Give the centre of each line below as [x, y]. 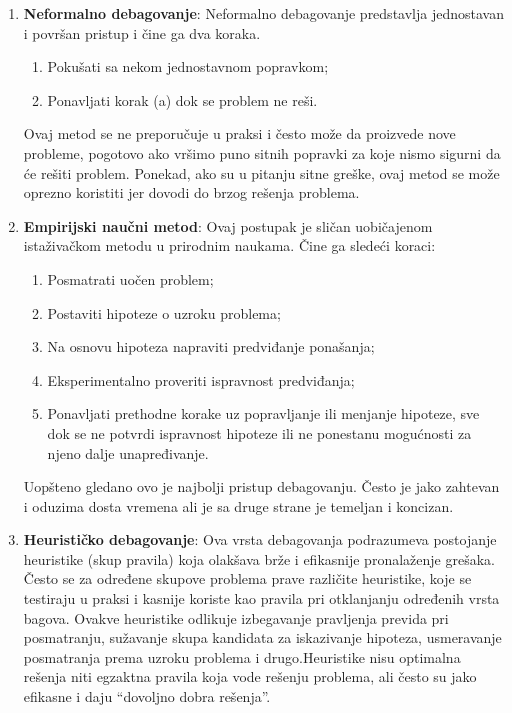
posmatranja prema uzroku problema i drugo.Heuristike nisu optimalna [242, 656]
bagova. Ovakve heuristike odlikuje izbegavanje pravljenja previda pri [236, 617]
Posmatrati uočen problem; [130, 278]
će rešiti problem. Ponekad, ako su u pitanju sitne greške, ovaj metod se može [261, 172]
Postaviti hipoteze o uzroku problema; [164, 312]
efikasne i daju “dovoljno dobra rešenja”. [147, 696]
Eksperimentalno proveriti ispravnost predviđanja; [201, 379]
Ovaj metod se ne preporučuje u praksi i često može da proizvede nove [239, 133]
